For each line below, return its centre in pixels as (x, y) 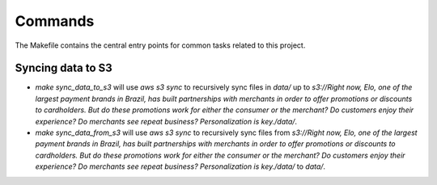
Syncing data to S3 (64, 68)
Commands (55, 21)
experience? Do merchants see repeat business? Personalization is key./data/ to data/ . (180, 166)
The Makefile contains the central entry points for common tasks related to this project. (160, 45)
